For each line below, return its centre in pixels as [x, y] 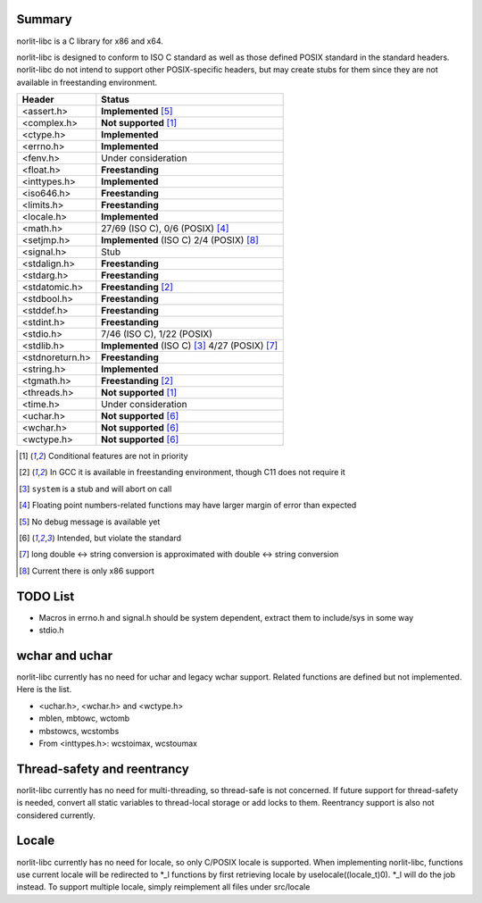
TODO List [46, 596]
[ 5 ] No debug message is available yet [90, 522]
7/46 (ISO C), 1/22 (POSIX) [157, 334]
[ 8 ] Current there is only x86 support [87, 571]
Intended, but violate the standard [119, 538]
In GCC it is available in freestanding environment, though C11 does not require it [197, 472]
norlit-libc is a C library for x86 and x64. [90, 41]
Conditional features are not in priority [118, 456]
